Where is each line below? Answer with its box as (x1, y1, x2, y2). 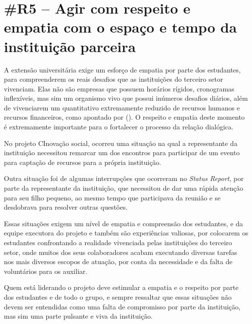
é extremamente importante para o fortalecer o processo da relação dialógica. (4, 122, 234, 132)
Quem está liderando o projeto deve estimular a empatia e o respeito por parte (4, 282, 239, 292)
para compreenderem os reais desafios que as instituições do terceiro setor (4, 74, 223, 84)
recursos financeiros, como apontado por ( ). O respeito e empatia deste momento (4, 112, 245, 122)
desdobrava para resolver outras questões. (4, 202, 128, 212)
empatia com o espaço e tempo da (4, 17, 237, 37)
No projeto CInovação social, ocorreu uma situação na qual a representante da (4, 138, 237, 148)
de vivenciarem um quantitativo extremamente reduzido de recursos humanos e (4, 102, 240, 112)
